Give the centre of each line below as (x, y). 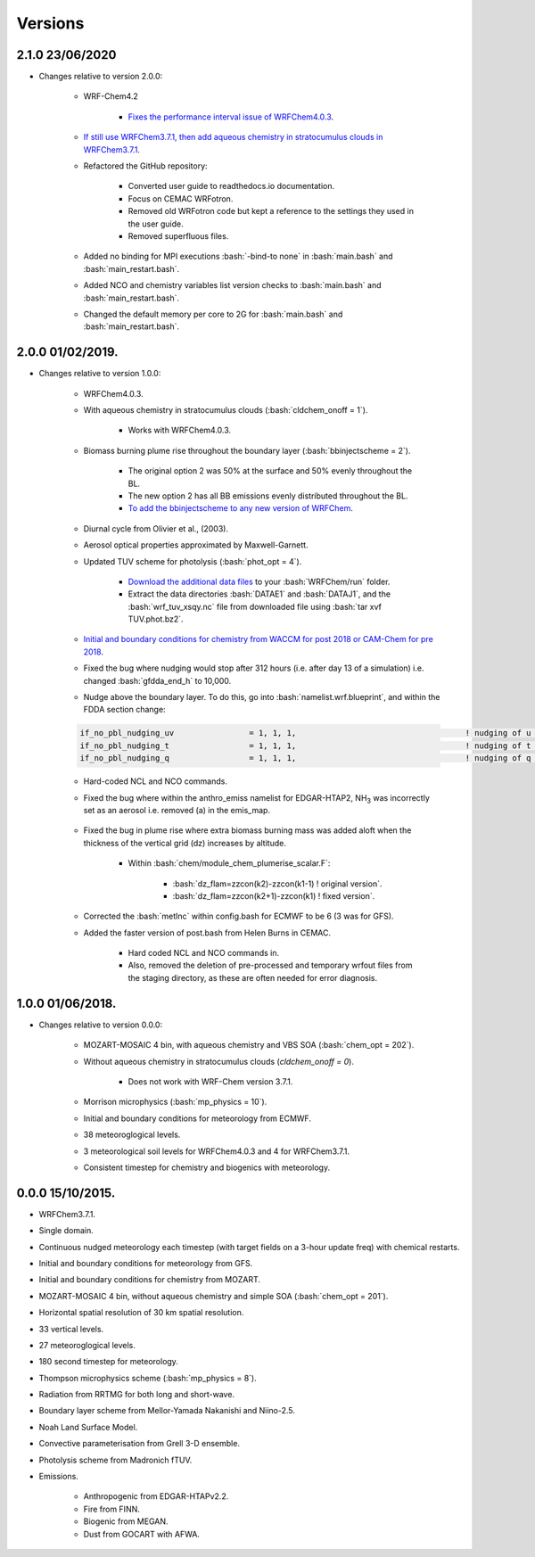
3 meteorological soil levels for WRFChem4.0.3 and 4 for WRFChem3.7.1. (217, 1151)
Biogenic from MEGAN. (126, 1521)
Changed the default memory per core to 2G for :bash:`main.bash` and (213, 314)
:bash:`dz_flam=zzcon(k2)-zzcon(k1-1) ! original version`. (277, 884)
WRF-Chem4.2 (111, 96)
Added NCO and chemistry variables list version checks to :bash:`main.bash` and (233, 285)
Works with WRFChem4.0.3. (180, 430)
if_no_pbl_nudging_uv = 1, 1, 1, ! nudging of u (305, 733)
